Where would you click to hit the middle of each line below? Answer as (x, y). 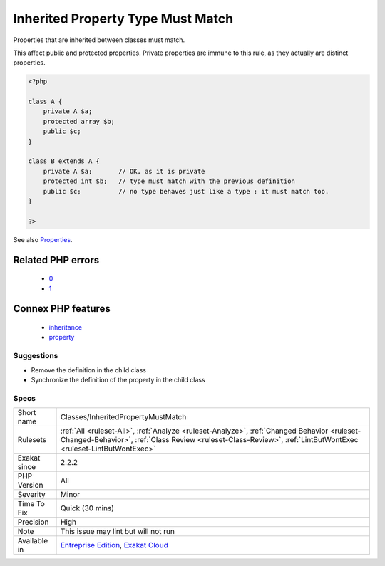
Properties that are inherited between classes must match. (99, 40)
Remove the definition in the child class (88, 370)
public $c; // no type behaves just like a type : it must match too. (186, 191)
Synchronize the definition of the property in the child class (118, 379)
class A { (45, 102)
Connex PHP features (62, 309)
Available (33, 541)
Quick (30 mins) (87, 508)
